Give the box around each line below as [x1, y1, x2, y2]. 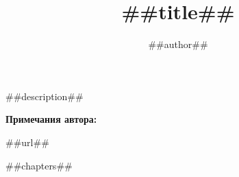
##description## [5, 88, 84, 103]
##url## [5, 134, 49, 149]
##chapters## [5, 158, 73, 172]
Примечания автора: [5, 112, 97, 126]
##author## [148, 37, 208, 51]
